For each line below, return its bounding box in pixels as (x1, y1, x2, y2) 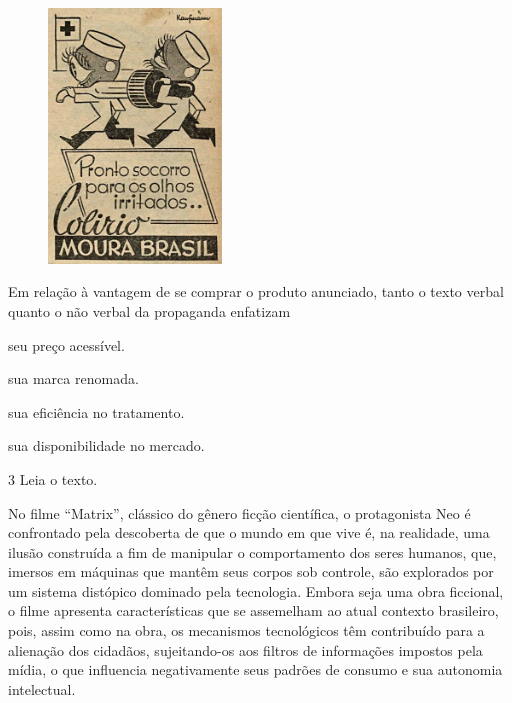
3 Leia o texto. (8, 468, 98, 489)
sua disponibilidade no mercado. (8, 435, 205, 456)
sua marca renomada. (8, 368, 139, 389)
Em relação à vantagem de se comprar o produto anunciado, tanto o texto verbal (8, 281, 504, 302)
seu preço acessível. (8, 334, 125, 355)
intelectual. (8, 678, 76, 699)
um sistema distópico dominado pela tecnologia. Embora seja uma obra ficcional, (8, 580, 504, 601)
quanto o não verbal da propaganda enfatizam (8, 300, 291, 321)
